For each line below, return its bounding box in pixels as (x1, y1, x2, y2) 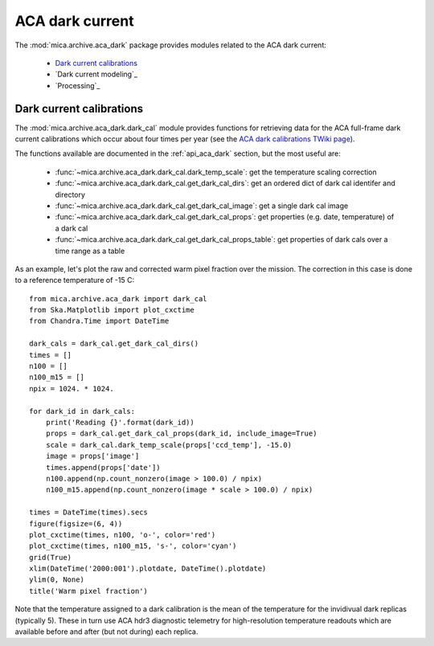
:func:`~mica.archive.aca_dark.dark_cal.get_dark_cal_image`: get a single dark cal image (55, 201, 349, 211)
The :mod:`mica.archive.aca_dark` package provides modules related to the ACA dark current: (14, 40, 327, 50)
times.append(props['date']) (45, 463, 161, 472)
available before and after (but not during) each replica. (14, 627, 199, 636)
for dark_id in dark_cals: (29, 407, 136, 415)
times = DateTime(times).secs (29, 508, 149, 517)
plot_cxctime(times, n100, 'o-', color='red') (29, 530, 216, 539)
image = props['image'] (45, 452, 140, 461)
